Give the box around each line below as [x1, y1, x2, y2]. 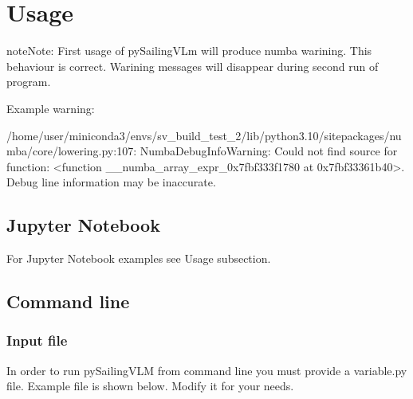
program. [6, 73, 51, 90]
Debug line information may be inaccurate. [6, 174, 216, 190]
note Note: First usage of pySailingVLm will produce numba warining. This [6, 42, 372, 59]
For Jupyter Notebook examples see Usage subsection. [6, 250, 271, 267]
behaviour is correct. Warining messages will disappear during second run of [6, 57, 379, 74]
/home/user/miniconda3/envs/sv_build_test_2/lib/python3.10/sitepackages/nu [6, 127, 402, 143]
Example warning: [6, 100, 95, 116]
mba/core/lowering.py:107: [6, 143, 137, 159]
